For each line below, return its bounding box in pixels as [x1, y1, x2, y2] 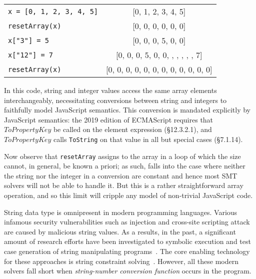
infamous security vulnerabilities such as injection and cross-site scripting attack [4, 216, 250, 227]
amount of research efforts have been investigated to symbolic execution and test [4, 236, 251, 246]
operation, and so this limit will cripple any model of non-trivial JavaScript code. [4, 190, 253, 200]
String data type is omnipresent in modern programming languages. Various [4, 206, 237, 217]
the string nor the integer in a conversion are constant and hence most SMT [4, 170, 237, 180]
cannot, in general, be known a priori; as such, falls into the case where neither [4, 160, 245, 171]
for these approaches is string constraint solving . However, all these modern [4, 255, 238, 266]
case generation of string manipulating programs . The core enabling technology [4, 246, 250, 256]
